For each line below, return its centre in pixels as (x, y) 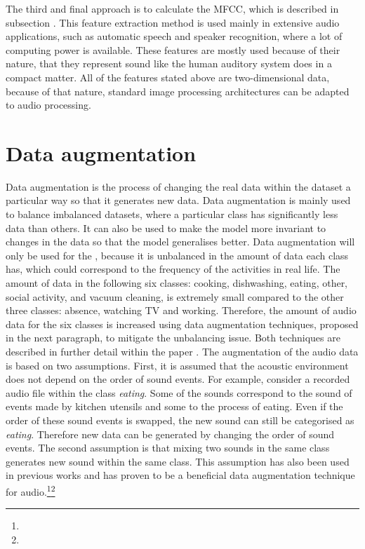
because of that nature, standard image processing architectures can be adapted (178, 91)
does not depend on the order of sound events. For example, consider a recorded (178, 379)
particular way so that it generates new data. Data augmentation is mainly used (178, 200)
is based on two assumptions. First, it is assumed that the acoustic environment (177, 365)
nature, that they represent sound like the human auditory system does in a (169, 63)
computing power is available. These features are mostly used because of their (173, 49)
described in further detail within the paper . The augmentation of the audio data (182, 351)
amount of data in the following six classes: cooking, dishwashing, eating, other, (177, 283)
